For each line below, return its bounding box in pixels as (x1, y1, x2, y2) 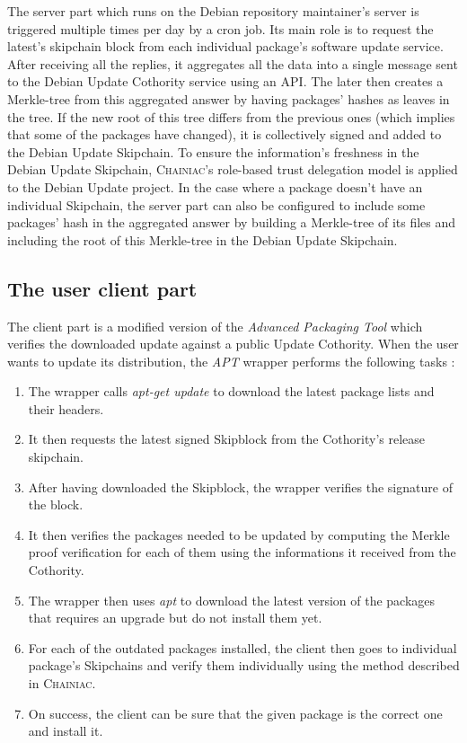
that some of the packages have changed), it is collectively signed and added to (7, 125, 442, 144)
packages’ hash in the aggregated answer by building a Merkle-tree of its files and (7, 213, 456, 232)
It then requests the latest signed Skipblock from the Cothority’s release (28, 429, 426, 448)
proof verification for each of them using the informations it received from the (28, 543, 456, 562)
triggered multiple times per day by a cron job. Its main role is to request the (7, 19, 434, 38)
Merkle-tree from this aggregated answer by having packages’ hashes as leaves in (7, 89, 450, 108)
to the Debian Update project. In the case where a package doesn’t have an (7, 177, 423, 196)
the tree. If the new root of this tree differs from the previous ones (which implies (7, 107, 455, 126)
